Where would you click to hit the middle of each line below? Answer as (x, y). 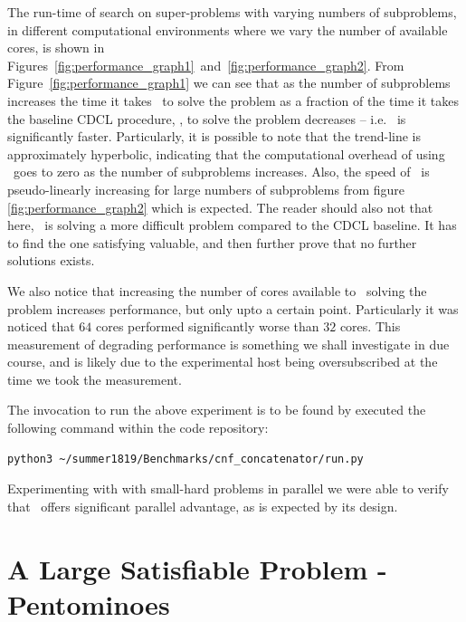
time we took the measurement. (95, 379)
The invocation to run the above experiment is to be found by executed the (217, 410)
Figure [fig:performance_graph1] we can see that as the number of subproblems (229, 83)
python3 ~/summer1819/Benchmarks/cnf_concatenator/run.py (185, 459)
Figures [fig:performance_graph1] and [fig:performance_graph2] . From (206, 65)
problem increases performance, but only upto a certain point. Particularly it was (233, 308)
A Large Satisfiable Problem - (197, 568)
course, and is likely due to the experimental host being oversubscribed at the (223, 362)
